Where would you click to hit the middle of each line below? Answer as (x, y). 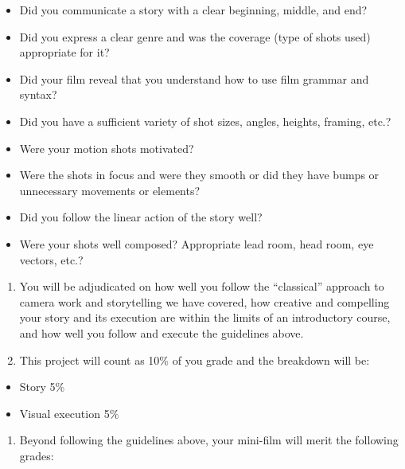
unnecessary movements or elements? (110, 190)
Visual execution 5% (69, 413)
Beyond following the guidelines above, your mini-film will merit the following (209, 440)
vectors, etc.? (51, 259)
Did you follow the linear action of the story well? (141, 217)
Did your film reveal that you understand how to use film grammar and (194, 78)
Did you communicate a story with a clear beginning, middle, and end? (193, 10)
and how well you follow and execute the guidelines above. (162, 332)
